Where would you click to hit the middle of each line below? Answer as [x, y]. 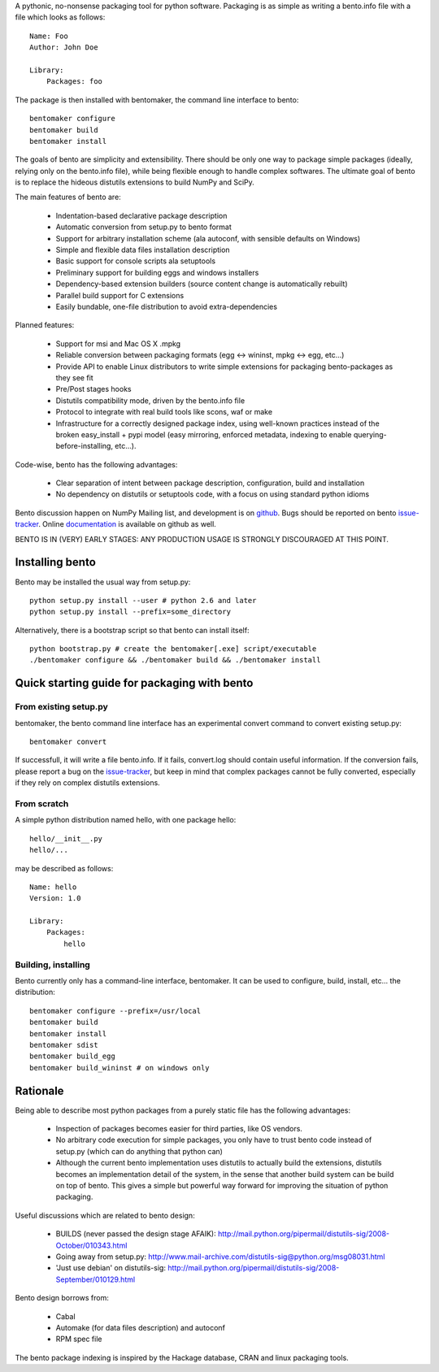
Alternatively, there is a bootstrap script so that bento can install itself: [132, 630]
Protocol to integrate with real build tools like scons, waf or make [164, 412]
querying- [370, 434]
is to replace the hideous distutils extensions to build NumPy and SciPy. [135, 182]
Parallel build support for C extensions [120, 295]
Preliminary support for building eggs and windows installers [157, 272]
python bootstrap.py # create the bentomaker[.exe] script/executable [173, 649]
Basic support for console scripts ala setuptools [135, 261]
